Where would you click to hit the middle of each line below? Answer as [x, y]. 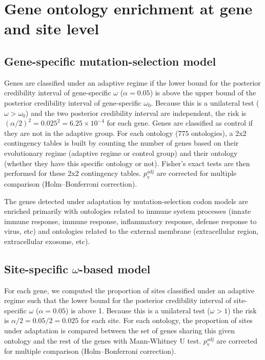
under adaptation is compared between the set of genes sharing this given [120, 331]
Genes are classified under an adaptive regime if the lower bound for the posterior [132, 82]
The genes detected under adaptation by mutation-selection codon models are [126, 201]
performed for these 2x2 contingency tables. [73, 173]
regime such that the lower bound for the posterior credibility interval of [118, 300]
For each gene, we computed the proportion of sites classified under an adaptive [129, 290]
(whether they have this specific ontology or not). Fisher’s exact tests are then [127, 163]
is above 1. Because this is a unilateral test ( [140, 310]
